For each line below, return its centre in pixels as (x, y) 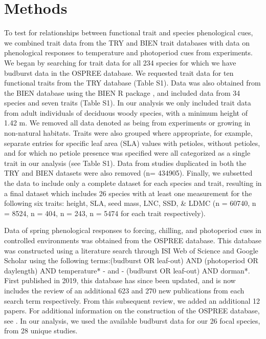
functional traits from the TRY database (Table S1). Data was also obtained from (132, 83)
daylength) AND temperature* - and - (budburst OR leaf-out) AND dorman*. (127, 270)
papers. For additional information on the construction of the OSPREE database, (132, 311)
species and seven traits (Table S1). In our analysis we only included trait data (128, 103)
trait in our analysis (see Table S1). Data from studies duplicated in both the (125, 163)
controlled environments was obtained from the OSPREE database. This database (133, 240)
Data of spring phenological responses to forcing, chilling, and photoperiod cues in (133, 230)
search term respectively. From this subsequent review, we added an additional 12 (132, 300)
